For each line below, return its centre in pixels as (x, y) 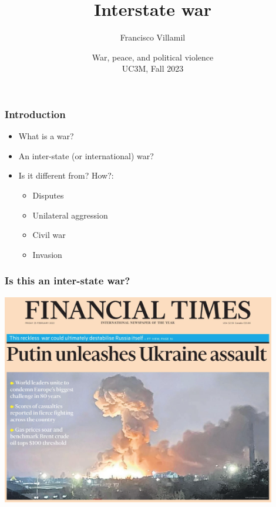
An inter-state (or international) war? (86, 155)
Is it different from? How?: (66, 175)
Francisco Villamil (153, 37)
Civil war (49, 235)
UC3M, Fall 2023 (153, 68)
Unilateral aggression (70, 215)
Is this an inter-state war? (68, 281)
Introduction (35, 114)
